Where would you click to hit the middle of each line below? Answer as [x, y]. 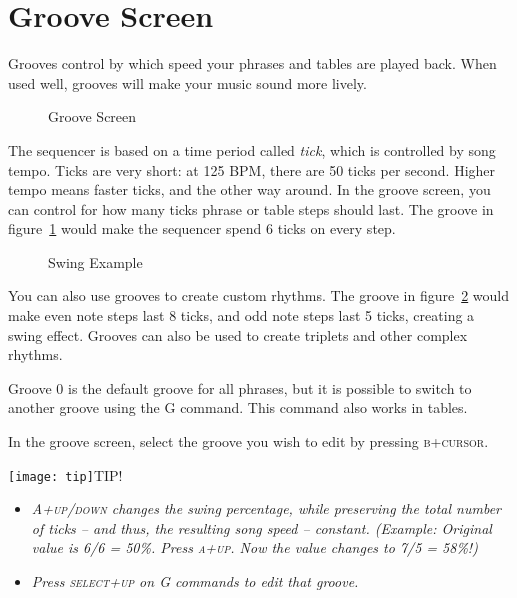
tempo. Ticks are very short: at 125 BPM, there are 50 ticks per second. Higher [252, 169]
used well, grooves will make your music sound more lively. [187, 82]
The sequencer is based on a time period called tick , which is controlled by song [252, 149]
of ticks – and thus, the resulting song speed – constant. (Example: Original [261, 527]
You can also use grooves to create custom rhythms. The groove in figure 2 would [259, 295]
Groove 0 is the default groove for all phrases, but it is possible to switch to [240, 387]
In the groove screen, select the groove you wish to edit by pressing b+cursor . [248, 441]
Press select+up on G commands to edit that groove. [195, 581]
